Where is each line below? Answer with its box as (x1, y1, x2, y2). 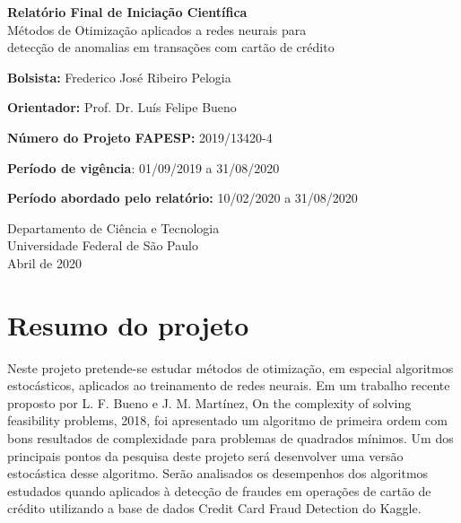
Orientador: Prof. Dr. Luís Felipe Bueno (7, 98, 237, 117)
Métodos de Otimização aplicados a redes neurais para (7, 20, 307, 39)
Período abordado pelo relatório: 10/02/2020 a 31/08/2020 (7, 188, 358, 207)
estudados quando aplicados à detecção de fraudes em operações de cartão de (7, 481, 431, 500)
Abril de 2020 (7, 253, 82, 272)
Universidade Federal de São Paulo (7, 236, 198, 255)
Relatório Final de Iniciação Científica (7, 3, 248, 21)
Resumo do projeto (7, 306, 249, 343)
